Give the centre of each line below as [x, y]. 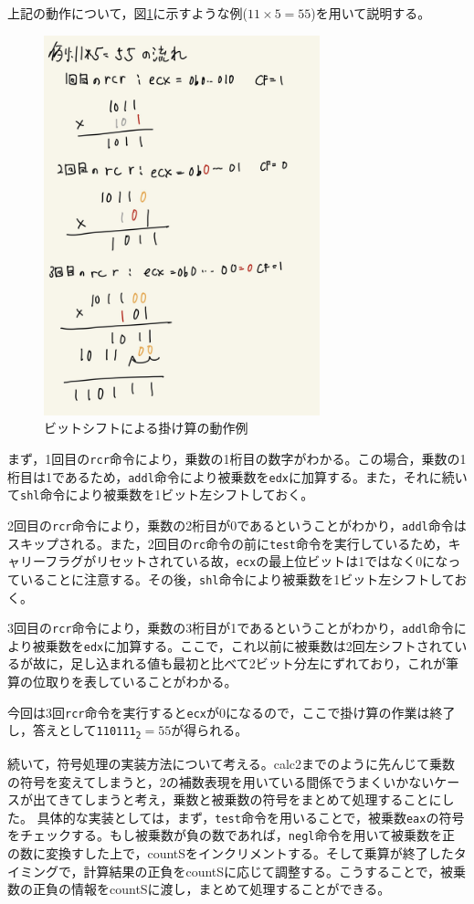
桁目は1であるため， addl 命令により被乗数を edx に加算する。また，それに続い [237, 476]
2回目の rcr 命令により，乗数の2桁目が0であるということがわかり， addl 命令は [237, 525]
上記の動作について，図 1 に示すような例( [128, 13]
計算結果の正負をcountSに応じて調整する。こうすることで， [262, 871]
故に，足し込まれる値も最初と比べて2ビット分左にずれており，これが [239, 663]
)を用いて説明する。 [371, 13]
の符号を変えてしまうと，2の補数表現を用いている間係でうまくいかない [221, 781]
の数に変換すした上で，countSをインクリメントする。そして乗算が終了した [231, 853]
